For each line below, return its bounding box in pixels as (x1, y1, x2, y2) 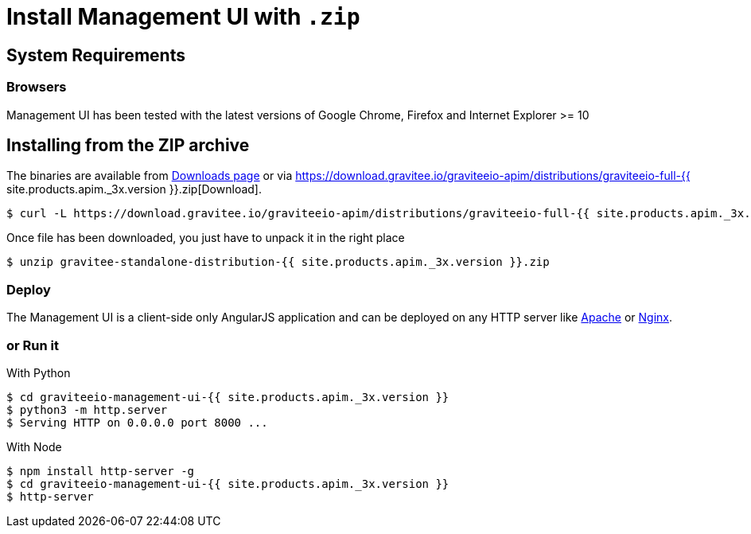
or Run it (6, 337, 59, 353)
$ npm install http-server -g (6, 464, 195, 477)
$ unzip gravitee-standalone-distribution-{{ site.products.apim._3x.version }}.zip (6, 255, 550, 269)
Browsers (6, 79, 67, 95)
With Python (6, 365, 71, 380)
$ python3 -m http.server (6, 403, 168, 416)
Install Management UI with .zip (6, 3, 360, 30)
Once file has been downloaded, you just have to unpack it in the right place (6, 231, 405, 245)
